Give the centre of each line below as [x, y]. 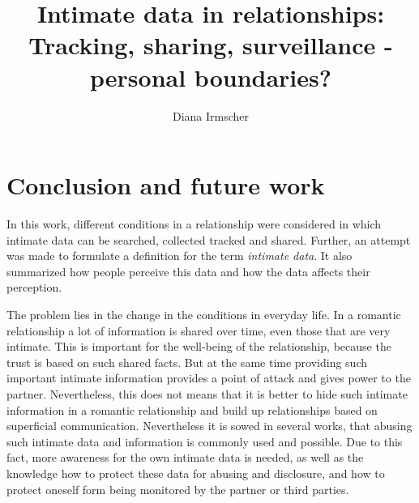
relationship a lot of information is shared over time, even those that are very [199, 330]
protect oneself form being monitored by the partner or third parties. [178, 489]
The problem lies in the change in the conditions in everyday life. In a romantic [204, 314]
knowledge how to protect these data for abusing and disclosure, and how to [196, 473]
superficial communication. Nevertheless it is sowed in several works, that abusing [209, 426]
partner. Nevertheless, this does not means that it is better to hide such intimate [207, 393]
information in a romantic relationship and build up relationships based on [192, 409]
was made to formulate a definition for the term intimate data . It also [180, 256]
